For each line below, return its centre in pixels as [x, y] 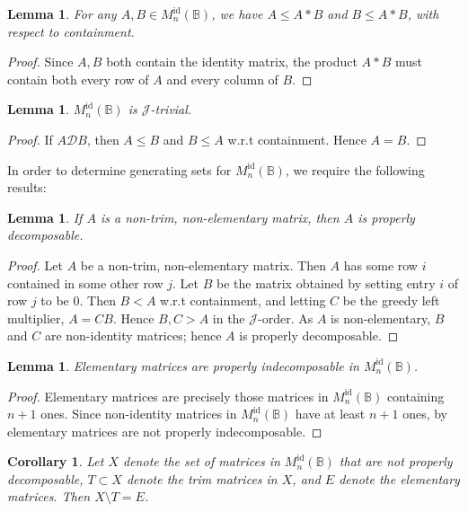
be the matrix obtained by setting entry [326, 282]
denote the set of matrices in [202, 461]
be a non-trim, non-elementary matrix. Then [203, 265]
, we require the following [355, 169]
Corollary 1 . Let [56, 461]
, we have [237, 13]
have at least [330, 414]
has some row [380, 265]
